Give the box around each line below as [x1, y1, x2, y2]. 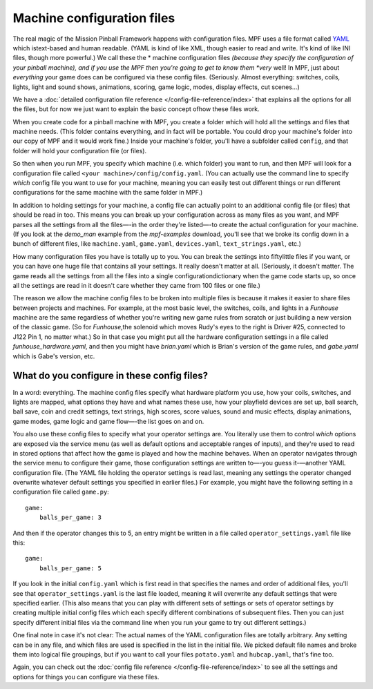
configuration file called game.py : [12, 487, 110, 496]
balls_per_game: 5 [39, 564, 102, 572]
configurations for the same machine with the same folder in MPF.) [12, 188, 203, 197]
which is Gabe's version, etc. [12, 352, 95, 360]
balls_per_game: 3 [39, 514, 102, 521]
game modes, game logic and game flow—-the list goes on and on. [12, 417, 204, 425]
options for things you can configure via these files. [12, 672, 160, 681]
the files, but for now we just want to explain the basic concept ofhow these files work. [12, 105, 260, 113]
